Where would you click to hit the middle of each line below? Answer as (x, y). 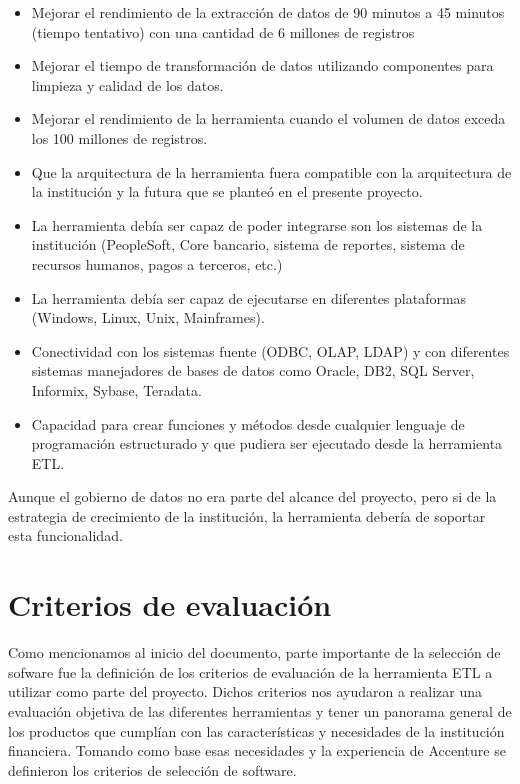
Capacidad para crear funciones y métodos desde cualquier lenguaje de (248, 423)
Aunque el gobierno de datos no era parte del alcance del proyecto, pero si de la (252, 496)
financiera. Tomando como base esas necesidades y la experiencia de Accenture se (257, 750)
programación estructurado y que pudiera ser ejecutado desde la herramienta (267, 443)
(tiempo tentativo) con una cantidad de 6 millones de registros (223, 31)
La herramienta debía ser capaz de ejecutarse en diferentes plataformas (249, 297)
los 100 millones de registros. (119, 137)
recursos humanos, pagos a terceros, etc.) (157, 263)
